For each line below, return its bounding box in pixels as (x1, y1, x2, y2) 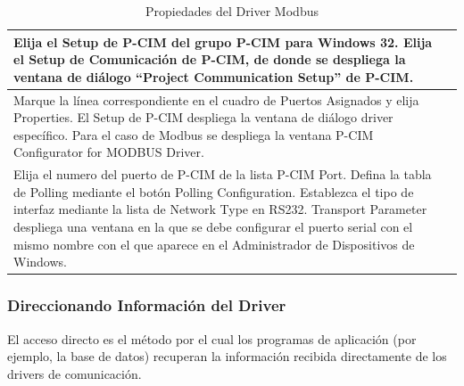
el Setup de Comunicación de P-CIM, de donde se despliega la (13, 50, 406, 69)
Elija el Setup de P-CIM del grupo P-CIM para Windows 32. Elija (13, 32, 433, 51)
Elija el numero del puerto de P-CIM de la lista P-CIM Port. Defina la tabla (13, 165, 432, 184)
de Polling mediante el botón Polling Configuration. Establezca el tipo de (13, 182, 414, 201)
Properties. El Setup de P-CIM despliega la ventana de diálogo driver (13, 108, 394, 127)
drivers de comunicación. (7, 364, 142, 382)
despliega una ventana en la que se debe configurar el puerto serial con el (13, 218, 413, 236)
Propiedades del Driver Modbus (145, 2, 319, 20)
